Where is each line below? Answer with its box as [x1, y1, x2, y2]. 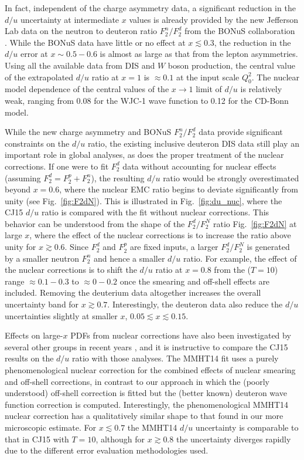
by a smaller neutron [5, 252, 79, 264]
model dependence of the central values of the [5, 83, 169, 95]
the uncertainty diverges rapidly [176, 432, 291, 445]
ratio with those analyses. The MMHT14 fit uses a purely [72, 352, 279, 364]
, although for [95, 432, 145, 445]
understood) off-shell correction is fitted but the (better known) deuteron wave [5, 387, 287, 399]
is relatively [240, 83, 282, 95]
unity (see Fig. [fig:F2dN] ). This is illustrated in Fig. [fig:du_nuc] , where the [5, 194, 282, 207]
